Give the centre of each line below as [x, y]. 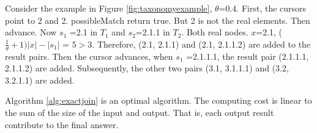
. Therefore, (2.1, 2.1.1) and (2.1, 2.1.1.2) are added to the [201, 44]
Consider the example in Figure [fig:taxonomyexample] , [109, 8]
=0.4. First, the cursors [263, 8]
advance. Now [31, 32]
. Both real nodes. [215, 32]
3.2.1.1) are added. [40, 80]
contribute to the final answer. [62, 124]
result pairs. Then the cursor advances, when [89, 56]
